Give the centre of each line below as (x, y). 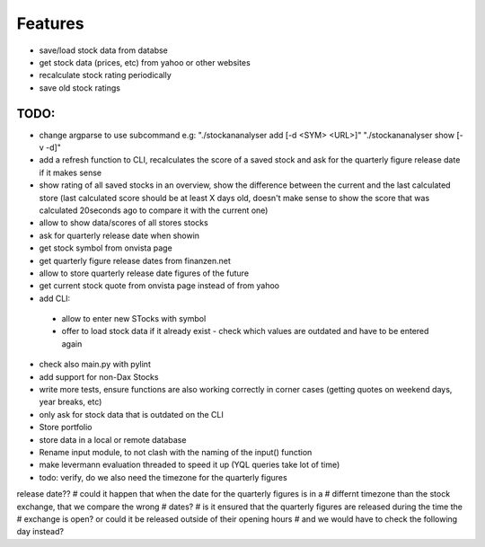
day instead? (40, 532)
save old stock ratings (80, 88)
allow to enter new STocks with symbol (134, 319)
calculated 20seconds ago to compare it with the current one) (154, 210)
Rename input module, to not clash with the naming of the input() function (176, 452)
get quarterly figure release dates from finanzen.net (135, 260)
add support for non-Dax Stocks (99, 376)
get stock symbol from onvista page (106, 248)
